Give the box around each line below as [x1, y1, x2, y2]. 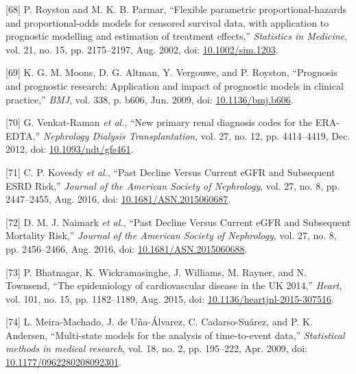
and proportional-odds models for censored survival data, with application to [5, 15, 329, 29]
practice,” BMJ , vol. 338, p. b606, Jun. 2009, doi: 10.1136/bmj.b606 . [5, 92, 294, 106]
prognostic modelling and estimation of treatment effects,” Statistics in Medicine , [5, 29, 347, 43]
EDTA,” [5, 128, 40, 142]
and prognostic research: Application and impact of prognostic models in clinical [5, 78, 344, 92]
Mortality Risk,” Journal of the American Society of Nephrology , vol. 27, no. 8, [5, 228, 337, 242]
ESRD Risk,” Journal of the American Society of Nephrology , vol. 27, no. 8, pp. [5, 178, 340, 192]
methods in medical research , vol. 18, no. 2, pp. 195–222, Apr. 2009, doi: [5, 341, 307, 356]
